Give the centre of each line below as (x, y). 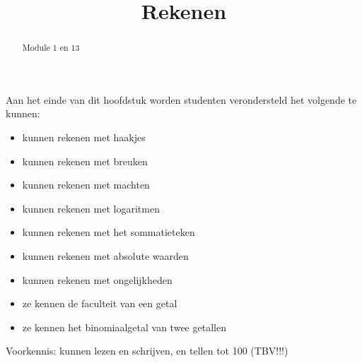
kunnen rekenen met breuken (85, 161)
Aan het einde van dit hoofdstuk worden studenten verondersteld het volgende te (181, 99)
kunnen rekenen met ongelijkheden (97, 279)
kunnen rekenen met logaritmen (91, 208)
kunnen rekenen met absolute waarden (105, 255)
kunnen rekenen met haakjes (84, 137)
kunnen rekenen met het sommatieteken (109, 232)
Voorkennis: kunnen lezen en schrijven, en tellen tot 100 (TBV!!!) (147, 351)
